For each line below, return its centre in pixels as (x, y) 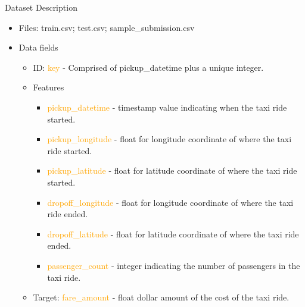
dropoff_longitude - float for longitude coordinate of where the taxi (170, 202)
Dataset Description (41, 7)
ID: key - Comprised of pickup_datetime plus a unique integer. (148, 67)
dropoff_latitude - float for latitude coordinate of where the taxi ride (173, 234)
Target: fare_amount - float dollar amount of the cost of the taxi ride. (161, 297)
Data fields (38, 47)
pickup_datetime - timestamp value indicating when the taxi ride (167, 107)
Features (49, 87)
